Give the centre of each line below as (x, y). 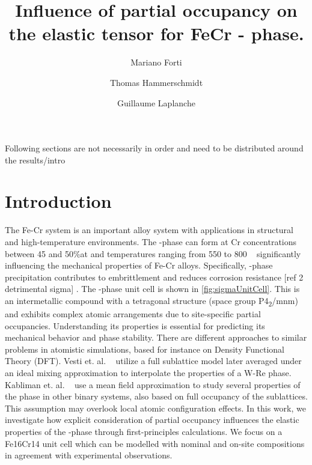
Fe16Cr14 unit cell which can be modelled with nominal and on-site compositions (155, 443)
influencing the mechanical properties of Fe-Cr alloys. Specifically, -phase (139, 265)
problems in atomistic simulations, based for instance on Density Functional (145, 349)
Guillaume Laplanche (156, 102)
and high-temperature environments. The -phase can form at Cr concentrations (151, 242)
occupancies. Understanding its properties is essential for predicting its (135, 325)
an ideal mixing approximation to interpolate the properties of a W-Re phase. (148, 373)
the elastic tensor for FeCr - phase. (156, 33)
